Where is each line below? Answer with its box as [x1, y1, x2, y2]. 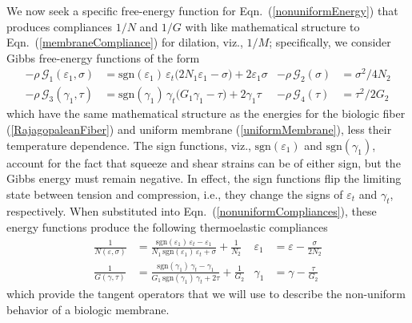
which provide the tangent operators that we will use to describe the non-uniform [6, 285, 406, 301]
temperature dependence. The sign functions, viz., [6, 136, 251, 153]
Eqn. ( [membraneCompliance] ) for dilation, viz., [6, 34, 243, 50]
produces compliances [6, 18, 113, 34]
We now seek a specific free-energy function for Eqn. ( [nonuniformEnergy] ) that [6, 2, 398, 18]
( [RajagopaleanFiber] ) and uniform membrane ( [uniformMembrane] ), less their [6, 120, 392, 137]
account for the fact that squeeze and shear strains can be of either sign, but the [6, 154, 401, 171]
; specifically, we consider [269, 34, 391, 50]
